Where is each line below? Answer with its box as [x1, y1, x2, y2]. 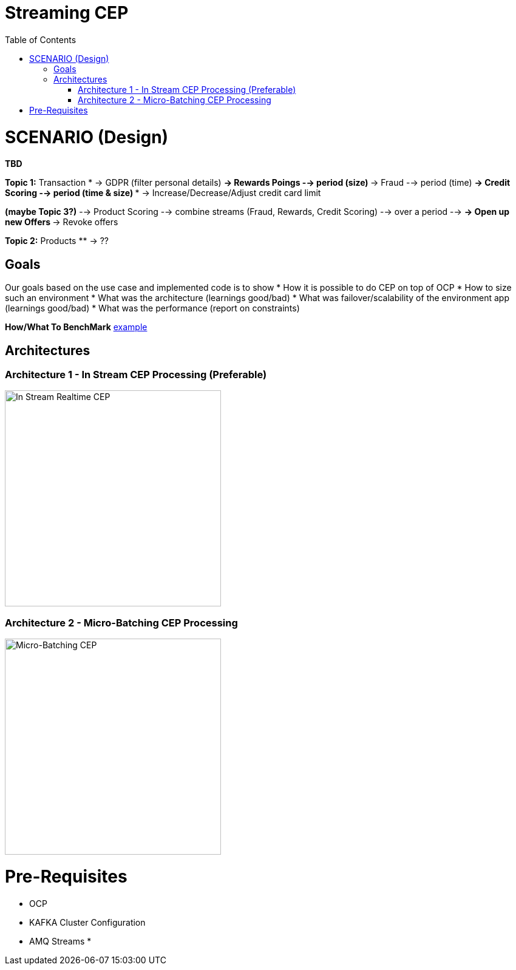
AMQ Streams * [29, 935, 92, 946]
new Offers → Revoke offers [5, 217, 118, 228]
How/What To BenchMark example [5, 322, 148, 333]
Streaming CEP [5, 2, 129, 23]
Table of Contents [5, 34, 76, 45]
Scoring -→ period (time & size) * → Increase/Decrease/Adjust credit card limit [5, 188, 321, 198]
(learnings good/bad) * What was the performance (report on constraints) [5, 303, 300, 314]
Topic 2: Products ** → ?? [5, 236, 109, 246]
